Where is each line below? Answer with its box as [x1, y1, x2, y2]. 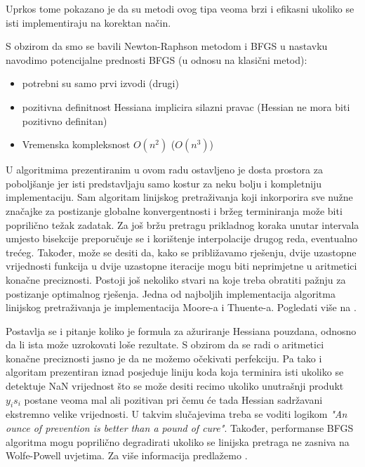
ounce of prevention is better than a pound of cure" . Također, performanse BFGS [6, 421, 354, 435]
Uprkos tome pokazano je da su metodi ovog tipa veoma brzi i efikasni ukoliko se [6, 1, 354, 15]
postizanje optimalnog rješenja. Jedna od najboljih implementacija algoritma [6, 286, 336, 301]
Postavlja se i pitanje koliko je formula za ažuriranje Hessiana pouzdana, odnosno [6, 323, 357, 338]
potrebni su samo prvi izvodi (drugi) [22, 76, 179, 91]
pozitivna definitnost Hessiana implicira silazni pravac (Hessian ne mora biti [22, 99, 350, 114]
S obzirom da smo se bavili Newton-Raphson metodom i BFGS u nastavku [6, 39, 328, 53]
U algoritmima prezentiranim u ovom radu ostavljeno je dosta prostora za [6, 162, 323, 177]
